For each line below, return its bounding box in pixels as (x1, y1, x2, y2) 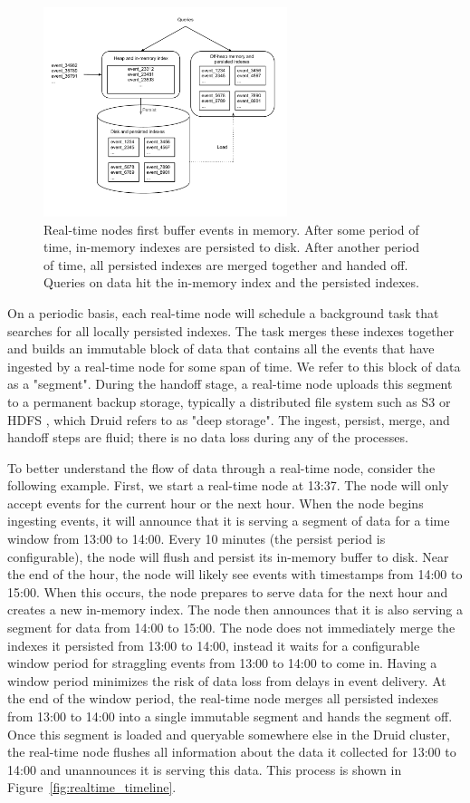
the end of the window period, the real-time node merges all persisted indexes (7, 689, 439, 708)
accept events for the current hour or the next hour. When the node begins (7, 493, 424, 512)
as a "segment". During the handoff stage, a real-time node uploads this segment (7, 374, 453, 393)
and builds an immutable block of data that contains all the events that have (7, 339, 435, 358)
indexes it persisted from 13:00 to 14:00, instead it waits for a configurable (7, 635, 420, 654)
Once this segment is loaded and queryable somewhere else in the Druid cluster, (7, 724, 450, 743)
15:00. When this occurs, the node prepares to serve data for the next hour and (7, 582, 448, 601)
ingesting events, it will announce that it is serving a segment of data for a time (7, 511, 450, 530)
